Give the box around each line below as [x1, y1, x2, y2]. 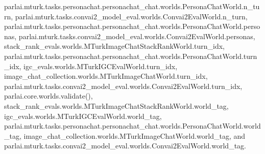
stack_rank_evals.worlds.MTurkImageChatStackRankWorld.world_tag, [4, 100, 229, 111]
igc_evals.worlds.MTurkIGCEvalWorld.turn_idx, [23, 60, 178, 71]
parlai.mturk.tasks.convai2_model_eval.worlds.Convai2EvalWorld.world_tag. [4, 140, 246, 151]
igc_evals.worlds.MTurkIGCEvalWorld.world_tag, [4, 110, 162, 121]
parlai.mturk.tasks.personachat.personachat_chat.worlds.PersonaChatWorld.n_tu [4, 1, 260, 11]
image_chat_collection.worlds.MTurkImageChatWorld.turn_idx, [4, 71, 208, 81]
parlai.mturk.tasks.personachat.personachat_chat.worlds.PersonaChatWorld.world [4, 120, 261, 131]
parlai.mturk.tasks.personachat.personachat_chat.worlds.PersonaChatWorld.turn [4, 50, 257, 61]
